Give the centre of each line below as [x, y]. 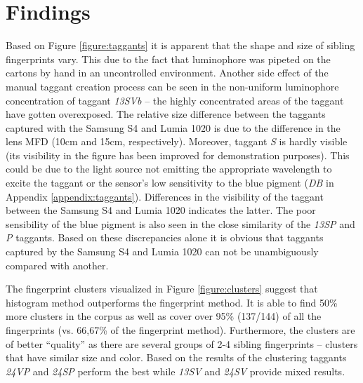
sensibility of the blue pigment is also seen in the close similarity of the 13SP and [180, 223]
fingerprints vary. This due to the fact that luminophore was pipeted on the [168, 59]
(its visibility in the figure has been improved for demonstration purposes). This [178, 155]
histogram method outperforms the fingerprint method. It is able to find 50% [172, 302]
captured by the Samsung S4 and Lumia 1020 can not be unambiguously [162, 251]
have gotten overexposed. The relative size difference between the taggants [166, 114]
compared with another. [57, 265]
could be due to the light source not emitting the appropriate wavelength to [169, 169]
